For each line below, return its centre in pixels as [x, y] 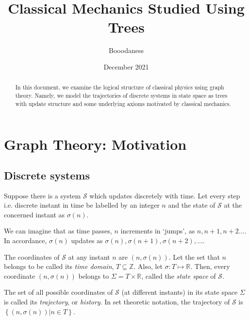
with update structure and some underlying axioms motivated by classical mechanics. [123, 103]
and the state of [192, 205]
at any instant [89, 257]
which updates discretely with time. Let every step [165, 195]
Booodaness [126, 50]
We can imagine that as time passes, [58, 231]
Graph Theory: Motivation [95, 144]
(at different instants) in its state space [180, 292]
